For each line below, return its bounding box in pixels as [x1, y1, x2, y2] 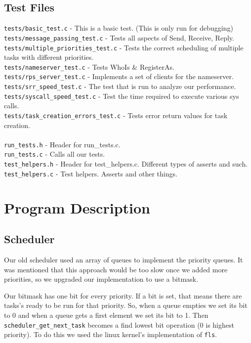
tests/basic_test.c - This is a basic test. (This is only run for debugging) [4, 23, 233, 33]
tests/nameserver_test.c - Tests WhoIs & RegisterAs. [4, 61, 174, 72]
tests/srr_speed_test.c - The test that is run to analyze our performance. [4, 81, 236, 91]
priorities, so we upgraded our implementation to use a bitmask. [4, 274, 198, 284]
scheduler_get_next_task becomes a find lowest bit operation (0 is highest [4, 319, 234, 330]
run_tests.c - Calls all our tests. [4, 149, 105, 159]
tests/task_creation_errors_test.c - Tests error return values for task [4, 110, 228, 120]
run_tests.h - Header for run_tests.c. [4, 139, 121, 149]
